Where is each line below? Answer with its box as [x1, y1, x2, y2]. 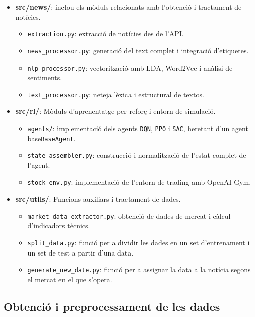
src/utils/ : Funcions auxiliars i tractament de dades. [15, 194, 181, 204]
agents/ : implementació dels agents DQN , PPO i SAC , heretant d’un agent [27, 123, 248, 133]
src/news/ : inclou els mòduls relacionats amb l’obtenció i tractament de [15, 2, 242, 12]
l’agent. [27, 159, 50, 170]
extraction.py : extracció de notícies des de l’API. [27, 28, 184, 39]
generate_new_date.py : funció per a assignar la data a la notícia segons [27, 264, 251, 275]
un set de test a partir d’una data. [27, 247, 134, 258]
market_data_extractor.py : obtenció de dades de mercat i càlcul [27, 210, 231, 221]
